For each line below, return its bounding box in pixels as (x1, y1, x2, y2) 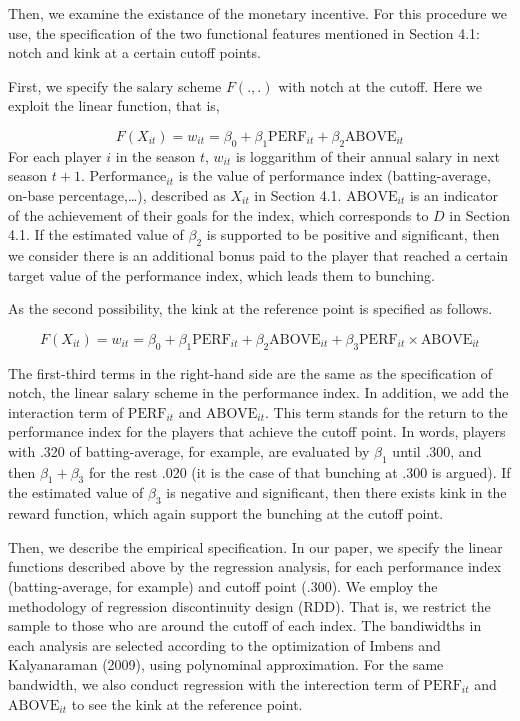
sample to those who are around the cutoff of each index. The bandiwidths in (8, 615, 482, 636)
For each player (8, 145, 102, 166)
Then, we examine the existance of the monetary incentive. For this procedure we (8, 3, 508, 23)
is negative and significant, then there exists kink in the (166, 482, 507, 503)
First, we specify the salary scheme (8, 75, 222, 96)
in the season (115, 145, 196, 166)
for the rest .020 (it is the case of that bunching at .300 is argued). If (88, 461, 511, 482)
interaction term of (8, 401, 124, 422)
